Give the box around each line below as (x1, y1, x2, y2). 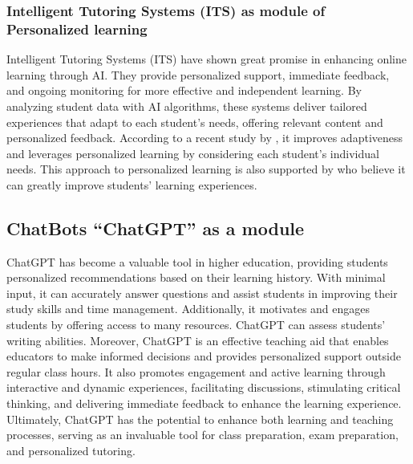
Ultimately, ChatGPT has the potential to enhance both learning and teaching (6, 410, 394, 427)
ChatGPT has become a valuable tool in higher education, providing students (6, 253, 388, 270)
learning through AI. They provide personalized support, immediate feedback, (6, 66, 390, 83)
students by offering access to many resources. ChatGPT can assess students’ (6, 316, 386, 333)
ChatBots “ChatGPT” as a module (6, 215, 305, 240)
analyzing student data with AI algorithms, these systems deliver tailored (6, 97, 367, 114)
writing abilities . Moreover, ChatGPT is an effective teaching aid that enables (6, 332, 389, 348)
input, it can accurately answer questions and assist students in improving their (6, 284, 398, 301)
